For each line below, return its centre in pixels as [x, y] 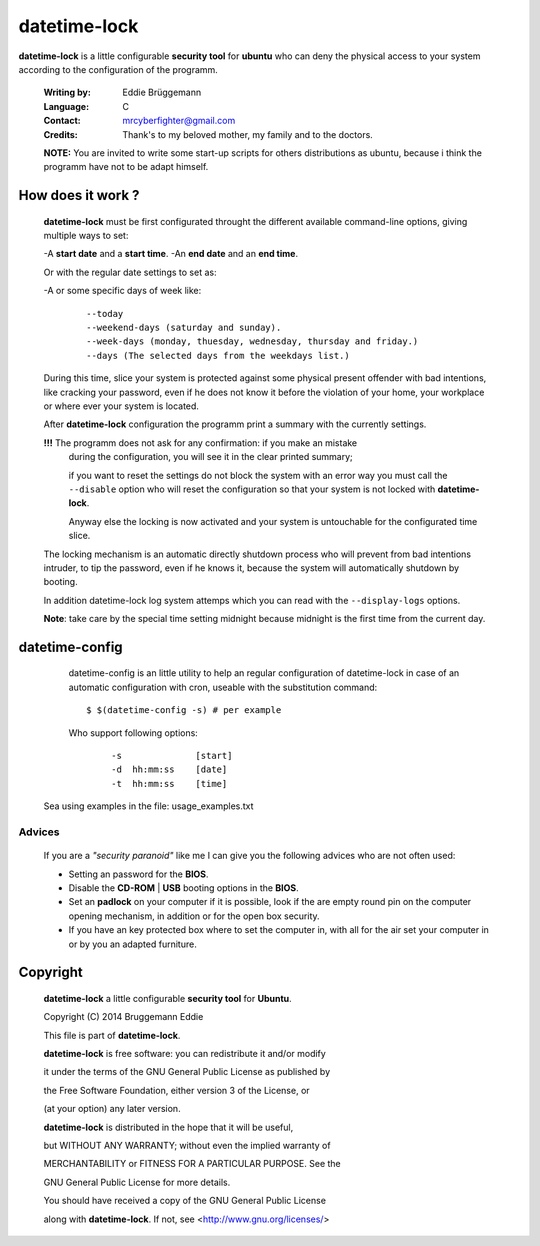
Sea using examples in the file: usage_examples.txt [148, 806]
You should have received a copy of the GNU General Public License [185, 1201]
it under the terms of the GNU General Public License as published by [187, 1072]
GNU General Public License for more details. [137, 1182]
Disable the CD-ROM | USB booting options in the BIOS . [183, 887]
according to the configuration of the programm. [118, 69]
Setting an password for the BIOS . [138, 874]
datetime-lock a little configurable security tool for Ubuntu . [167, 998]
